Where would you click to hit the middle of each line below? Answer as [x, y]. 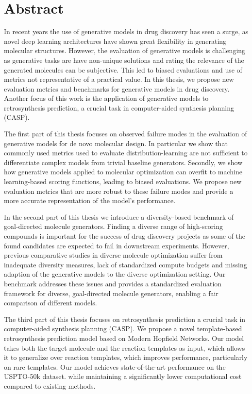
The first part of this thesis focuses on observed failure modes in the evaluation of [126, 134]
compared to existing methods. [50, 385]
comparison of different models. [50, 303]
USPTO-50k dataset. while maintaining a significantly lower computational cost [123, 376]
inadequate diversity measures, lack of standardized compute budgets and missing [126, 264]
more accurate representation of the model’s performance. [90, 200]
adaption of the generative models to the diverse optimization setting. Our [115, 274]
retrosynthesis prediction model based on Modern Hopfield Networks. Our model [124, 338]
